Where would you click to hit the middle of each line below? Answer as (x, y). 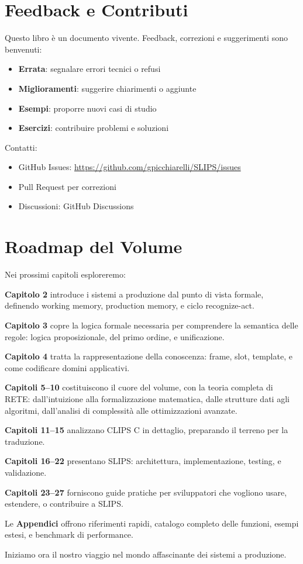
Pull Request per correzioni (67, 186)
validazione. (26, 472)
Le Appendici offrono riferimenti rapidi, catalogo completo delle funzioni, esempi (152, 523)
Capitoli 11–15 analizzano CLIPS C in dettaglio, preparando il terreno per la (147, 430)
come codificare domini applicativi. (67, 367)
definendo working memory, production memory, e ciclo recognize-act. (130, 305)
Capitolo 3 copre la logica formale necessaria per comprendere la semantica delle (151, 325)
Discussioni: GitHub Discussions (76, 206)
